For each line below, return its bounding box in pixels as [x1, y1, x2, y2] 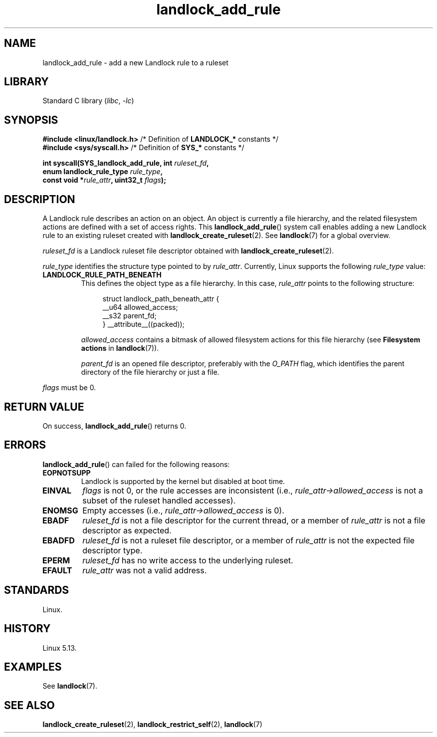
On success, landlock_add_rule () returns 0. [42, 421, 187, 430]
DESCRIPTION [4, 193, 75, 206]
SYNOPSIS [4, 113, 58, 126]
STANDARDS [4, 584, 69, 597]
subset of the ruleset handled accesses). [82, 495, 236, 505]
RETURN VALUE [4, 400, 84, 413]
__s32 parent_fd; [102, 311, 157, 320]
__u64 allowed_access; [102, 303, 178, 312]
